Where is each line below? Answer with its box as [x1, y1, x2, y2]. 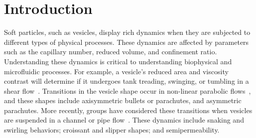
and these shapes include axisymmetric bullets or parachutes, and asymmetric [4, 95, 242, 106]
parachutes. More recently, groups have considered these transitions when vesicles [4, 105, 253, 115]
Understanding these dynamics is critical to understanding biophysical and [4, 56, 232, 66]
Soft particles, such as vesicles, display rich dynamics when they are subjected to [4, 27, 251, 37]
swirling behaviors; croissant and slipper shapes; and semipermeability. [4, 125, 220, 135]
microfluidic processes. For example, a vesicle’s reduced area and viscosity [4, 66, 229, 76]
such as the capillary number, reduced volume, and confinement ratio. [4, 46, 217, 57]
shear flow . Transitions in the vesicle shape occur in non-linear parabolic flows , [4, 85, 251, 96]
